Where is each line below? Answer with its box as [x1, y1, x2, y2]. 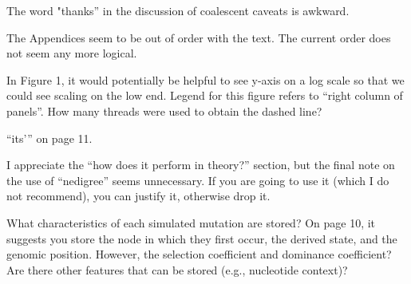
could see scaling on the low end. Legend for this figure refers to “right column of [6, 87, 403, 104]
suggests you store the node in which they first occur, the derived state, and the [6, 230, 397, 247]
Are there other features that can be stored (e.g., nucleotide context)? [6, 261, 348, 278]
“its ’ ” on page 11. [6, 129, 93, 146]
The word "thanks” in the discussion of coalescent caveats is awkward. [6, 2, 350, 18]
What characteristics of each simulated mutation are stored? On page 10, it [6, 214, 376, 231]
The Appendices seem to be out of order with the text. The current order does [6, 29, 391, 45]
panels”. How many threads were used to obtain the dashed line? [6, 102, 322, 119]
